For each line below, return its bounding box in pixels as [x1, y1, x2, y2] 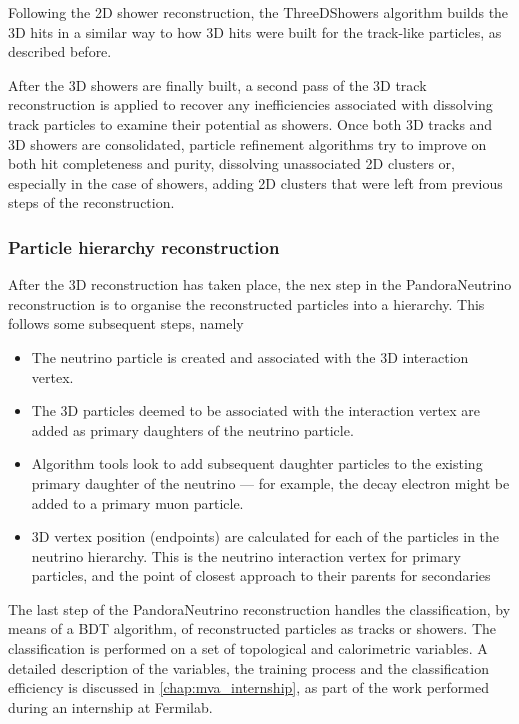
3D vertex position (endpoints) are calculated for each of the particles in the [31, 526, 500, 547]
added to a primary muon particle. [31, 492, 244, 513]
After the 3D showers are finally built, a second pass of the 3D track [8, 74, 427, 95]
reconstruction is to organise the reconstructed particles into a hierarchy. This [8, 293, 485, 314]
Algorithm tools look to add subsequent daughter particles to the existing [31, 453, 483, 474]
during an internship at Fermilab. [8, 696, 213, 717]
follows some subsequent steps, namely [8, 313, 244, 334]
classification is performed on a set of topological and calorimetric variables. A [8, 638, 488, 659]
